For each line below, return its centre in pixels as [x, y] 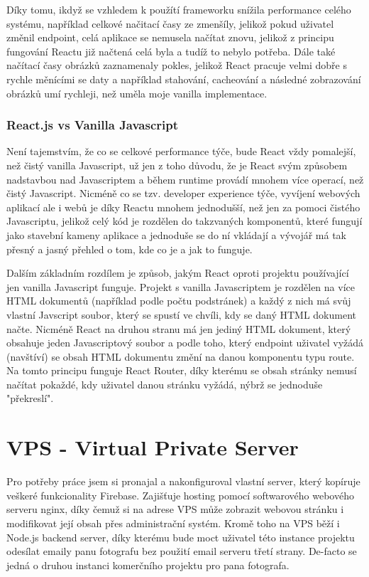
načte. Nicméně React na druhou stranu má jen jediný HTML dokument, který [179, 328]
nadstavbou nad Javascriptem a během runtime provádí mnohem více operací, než [185, 179]
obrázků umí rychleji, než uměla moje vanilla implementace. [137, 93]
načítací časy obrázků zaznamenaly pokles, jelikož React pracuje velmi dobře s [177, 65]
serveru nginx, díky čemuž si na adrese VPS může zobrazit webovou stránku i [175, 509]
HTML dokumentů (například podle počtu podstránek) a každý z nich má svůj [179, 301]
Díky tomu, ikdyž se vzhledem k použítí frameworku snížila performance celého [179, 9]
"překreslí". [30, 398]
